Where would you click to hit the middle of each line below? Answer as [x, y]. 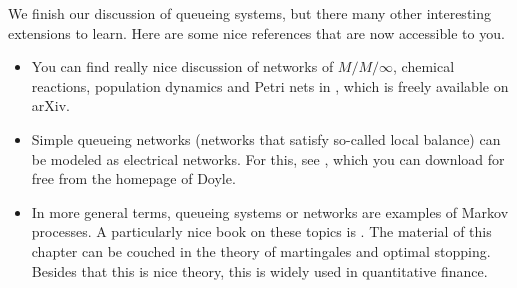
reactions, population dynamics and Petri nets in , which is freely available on [270, 85]
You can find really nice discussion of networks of [182, 66]
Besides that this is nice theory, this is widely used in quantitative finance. [259, 270]
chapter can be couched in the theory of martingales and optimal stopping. [261, 250]
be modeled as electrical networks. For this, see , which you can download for [268, 158]
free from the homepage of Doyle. [133, 178]
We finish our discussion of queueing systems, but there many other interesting [249, 13]
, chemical [424, 66]
